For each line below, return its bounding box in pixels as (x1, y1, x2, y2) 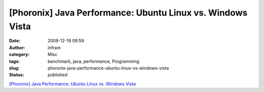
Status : (9, 72, 24, 78)
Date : (9, 38, 21, 44)
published (47, 72, 68, 78)
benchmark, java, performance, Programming (47, 58, 139, 64)
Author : (9, 44, 25, 51)
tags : (9, 58, 20, 64)
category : (9, 52, 30, 57)
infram (47, 44, 61, 51)
